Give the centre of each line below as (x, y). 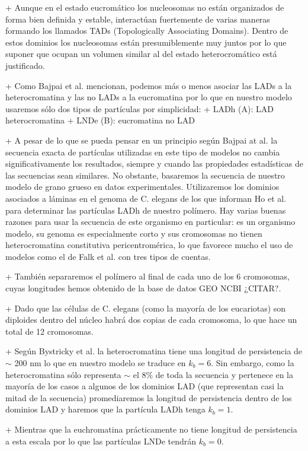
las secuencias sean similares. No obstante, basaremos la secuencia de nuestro (145, 175)
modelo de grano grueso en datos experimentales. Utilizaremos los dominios (142, 187)
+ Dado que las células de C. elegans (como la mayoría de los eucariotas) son (146, 308)
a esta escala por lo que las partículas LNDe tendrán (101, 441)
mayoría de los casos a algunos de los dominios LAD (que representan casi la (145, 386)
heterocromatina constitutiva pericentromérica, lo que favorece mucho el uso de (149, 245)
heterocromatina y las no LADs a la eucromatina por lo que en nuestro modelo (149, 97)
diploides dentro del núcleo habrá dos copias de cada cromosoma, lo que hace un (151, 320)
